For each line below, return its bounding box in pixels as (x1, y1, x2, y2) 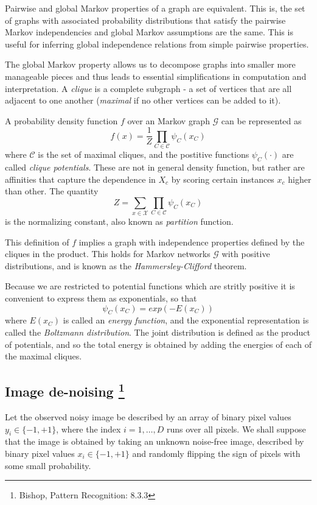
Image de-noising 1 (5, 380, 125, 401)
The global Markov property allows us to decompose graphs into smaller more (5, 58, 296, 71)
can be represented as (221, 114, 302, 127)
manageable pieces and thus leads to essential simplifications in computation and (5, 69, 307, 82)
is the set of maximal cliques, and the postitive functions (38, 148, 249, 161)
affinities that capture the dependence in (5, 172, 156, 185)
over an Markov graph (127, 114, 210, 127)
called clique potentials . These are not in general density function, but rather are (5, 160, 305, 173)
